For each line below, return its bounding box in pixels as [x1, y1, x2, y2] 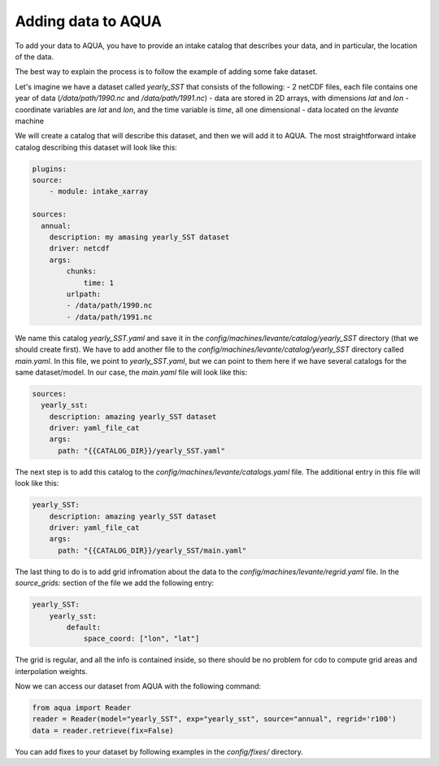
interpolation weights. [15, 666, 89, 676]
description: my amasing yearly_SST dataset [49, 233, 230, 242]
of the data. [15, 51, 54, 61]
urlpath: [66, 289, 102, 299]
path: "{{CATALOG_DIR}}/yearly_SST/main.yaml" [58, 545, 247, 555]
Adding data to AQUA [15, 12, 163, 30]
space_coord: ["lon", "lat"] [83, 634, 200, 643]
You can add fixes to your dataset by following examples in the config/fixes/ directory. [15, 746, 304, 756]
